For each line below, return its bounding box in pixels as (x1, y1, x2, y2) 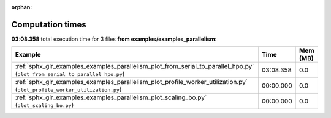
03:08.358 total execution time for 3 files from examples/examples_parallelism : (11, 35, 217, 43)
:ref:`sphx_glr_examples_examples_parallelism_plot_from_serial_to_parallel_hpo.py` (15, 62, 254, 71)
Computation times (11, 19, 86, 30)
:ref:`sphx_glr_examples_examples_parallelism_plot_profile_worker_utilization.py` (15, 78, 248, 86)
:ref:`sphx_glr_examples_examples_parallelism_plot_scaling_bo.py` (15, 93, 207, 102)
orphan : (11, 4, 32, 10)
